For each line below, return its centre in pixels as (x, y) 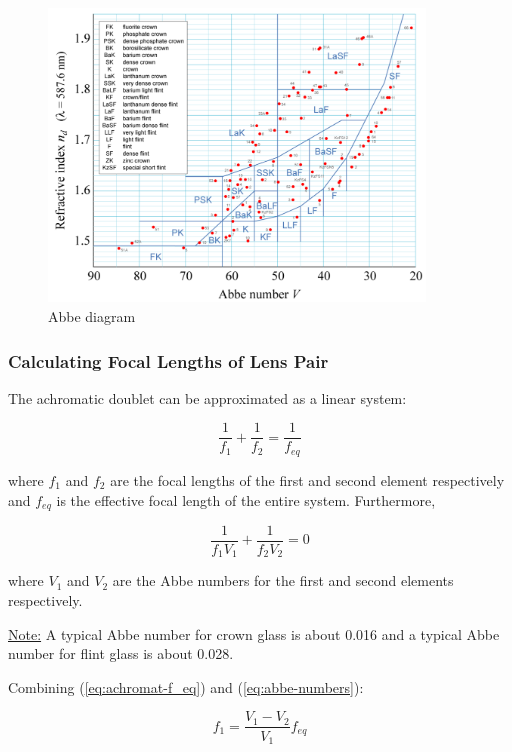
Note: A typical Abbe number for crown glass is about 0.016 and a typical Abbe (254, 633)
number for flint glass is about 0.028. (121, 653)
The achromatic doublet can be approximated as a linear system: (207, 397)
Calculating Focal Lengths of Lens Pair (168, 360)
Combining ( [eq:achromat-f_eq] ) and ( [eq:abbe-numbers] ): (186, 686)
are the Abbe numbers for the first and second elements (283, 580)
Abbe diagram (92, 316)
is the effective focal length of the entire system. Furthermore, (246, 499)
